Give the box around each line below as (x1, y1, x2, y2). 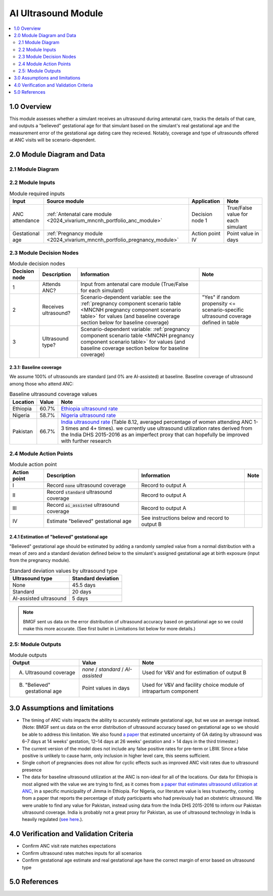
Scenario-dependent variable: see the (80, 294, 171, 301)
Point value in (226, 230, 259, 237)
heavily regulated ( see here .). (22, 816, 83, 823)
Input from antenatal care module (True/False (80, 281, 189, 288)
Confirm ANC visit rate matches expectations (22, 843, 116, 849)
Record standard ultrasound (47, 488, 112, 495)
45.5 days (72, 582, 96, 589)
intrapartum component (142, 688, 199, 695)
